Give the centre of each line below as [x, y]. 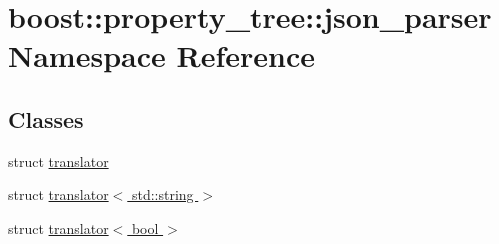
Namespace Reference [161, 55]
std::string [162, 194]
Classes [46, 118]
